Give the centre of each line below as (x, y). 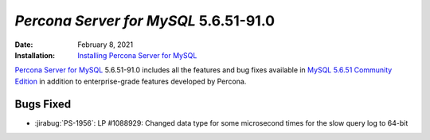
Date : (24, 45)
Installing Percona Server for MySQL (137, 55)
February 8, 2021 (106, 45)
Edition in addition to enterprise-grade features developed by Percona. (131, 81)
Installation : (35, 55)
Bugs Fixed (43, 104)
